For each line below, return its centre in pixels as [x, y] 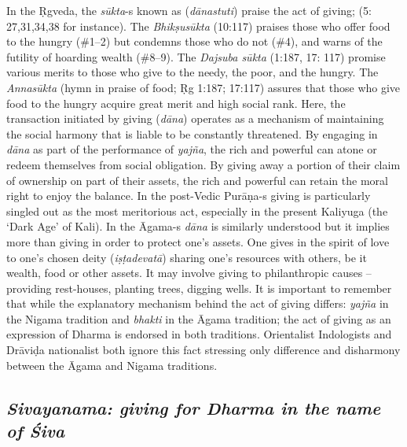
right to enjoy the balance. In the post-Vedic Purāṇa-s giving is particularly [189, 196]
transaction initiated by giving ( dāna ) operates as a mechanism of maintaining [195, 118]
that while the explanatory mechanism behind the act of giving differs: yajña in [198, 303]
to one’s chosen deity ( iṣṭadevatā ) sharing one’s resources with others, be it [187, 257]
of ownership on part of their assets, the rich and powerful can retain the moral [197, 180]
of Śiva [36, 431]
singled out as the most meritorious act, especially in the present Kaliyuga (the [197, 211]
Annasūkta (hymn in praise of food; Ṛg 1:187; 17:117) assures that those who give [203, 87]
